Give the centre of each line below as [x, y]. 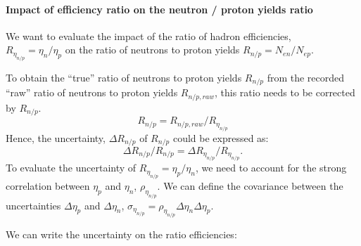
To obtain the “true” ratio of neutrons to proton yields [124, 77]
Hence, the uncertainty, [56, 137]
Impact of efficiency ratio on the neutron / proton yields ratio [159, 9]
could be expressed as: [221, 137]
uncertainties [33, 205]
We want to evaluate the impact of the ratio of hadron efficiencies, [148, 35]
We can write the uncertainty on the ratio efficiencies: [121, 234]
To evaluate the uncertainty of [71, 168]
